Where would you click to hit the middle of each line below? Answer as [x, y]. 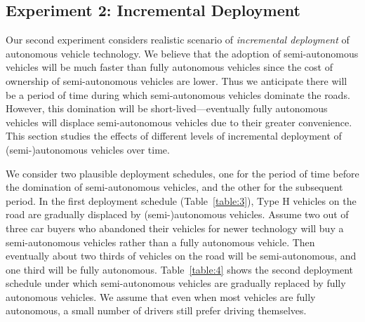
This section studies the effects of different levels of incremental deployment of [174, 136]
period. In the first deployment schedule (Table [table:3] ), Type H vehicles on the [181, 200]
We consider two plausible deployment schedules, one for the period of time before [182, 173]
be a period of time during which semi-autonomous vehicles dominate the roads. [178, 94]
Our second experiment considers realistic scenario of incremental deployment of [178, 40]
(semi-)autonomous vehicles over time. [88, 149]
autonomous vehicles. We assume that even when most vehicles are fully [161, 296]
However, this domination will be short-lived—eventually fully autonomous [167, 108]
